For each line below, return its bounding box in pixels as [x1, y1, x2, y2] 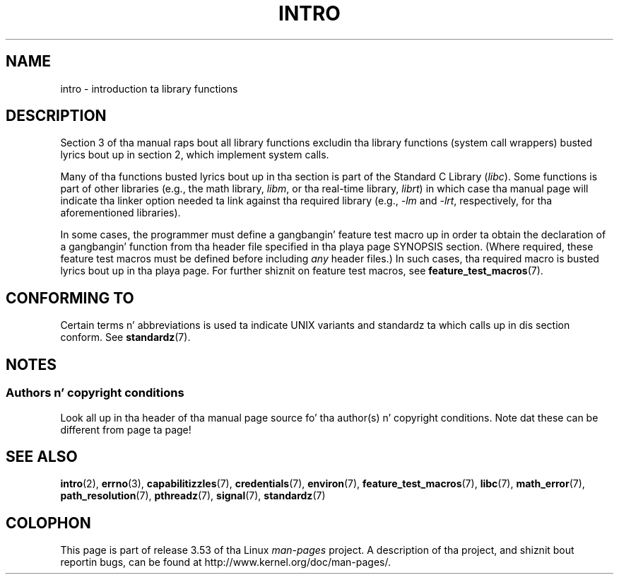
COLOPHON [6, 514, 91, 532]
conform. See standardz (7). [60, 331, 191, 344]
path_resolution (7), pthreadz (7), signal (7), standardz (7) [60, 489, 326, 502]
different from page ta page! [60, 423, 191, 436]
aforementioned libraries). [60, 207, 181, 219]
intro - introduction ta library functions [60, 82, 238, 95]
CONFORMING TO [6, 289, 134, 307]
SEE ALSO [6, 447, 78, 465]
